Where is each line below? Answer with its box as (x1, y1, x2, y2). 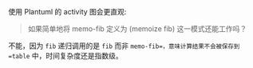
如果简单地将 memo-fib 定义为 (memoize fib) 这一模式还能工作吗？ (27, 24, 247, 34)
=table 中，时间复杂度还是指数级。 (8, 51, 123, 60)
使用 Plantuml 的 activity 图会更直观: (8, 7, 127, 16)
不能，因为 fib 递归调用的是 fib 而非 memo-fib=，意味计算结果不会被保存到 (8, 41, 240, 50)
